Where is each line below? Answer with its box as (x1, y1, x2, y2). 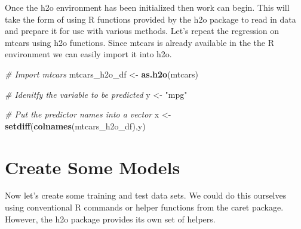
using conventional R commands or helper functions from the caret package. (5, 201, 284, 213)
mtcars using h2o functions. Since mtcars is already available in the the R (5, 36, 275, 48)
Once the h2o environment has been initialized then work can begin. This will (5, 1, 290, 13)
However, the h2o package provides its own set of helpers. (5, 212, 216, 225)
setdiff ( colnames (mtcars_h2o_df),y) (5, 119, 146, 132)
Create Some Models (5, 154, 180, 179)
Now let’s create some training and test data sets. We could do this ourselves (5, 189, 287, 202)
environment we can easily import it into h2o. (5, 48, 172, 60)
